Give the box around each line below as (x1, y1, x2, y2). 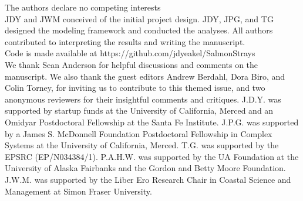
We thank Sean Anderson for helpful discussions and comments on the (5, 58, 258, 70)
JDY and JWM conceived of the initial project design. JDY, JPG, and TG (5, 12, 274, 25)
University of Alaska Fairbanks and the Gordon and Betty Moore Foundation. (5, 162, 286, 174)
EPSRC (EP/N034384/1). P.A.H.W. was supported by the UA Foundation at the (5, 150, 299, 162)
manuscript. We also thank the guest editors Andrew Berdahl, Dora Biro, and (5, 70, 285, 82)
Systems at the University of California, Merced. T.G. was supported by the (5, 139, 279, 151)
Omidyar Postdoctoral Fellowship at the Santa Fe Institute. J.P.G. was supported (5, 115, 299, 128)
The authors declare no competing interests (5, 1, 161, 13)
